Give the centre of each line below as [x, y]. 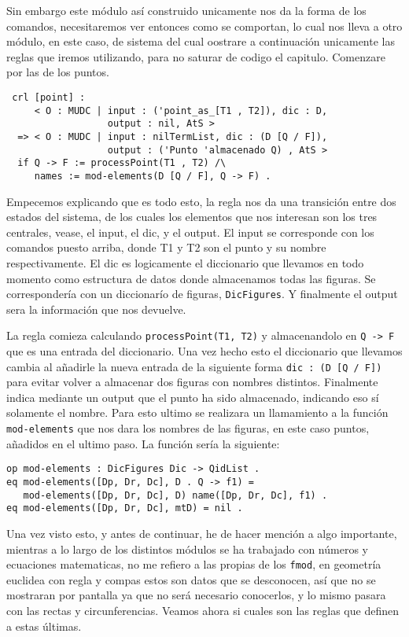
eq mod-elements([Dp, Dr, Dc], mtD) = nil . [125, 508]
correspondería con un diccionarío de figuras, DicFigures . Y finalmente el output [202, 294]
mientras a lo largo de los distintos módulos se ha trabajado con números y [187, 549]
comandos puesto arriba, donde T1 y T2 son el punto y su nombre [166, 247]
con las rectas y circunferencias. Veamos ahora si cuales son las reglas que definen [203, 610]
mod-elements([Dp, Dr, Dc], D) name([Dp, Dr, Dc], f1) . [175, 495]
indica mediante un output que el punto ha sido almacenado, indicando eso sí [193, 397]
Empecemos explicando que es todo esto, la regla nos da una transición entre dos [201, 201]
